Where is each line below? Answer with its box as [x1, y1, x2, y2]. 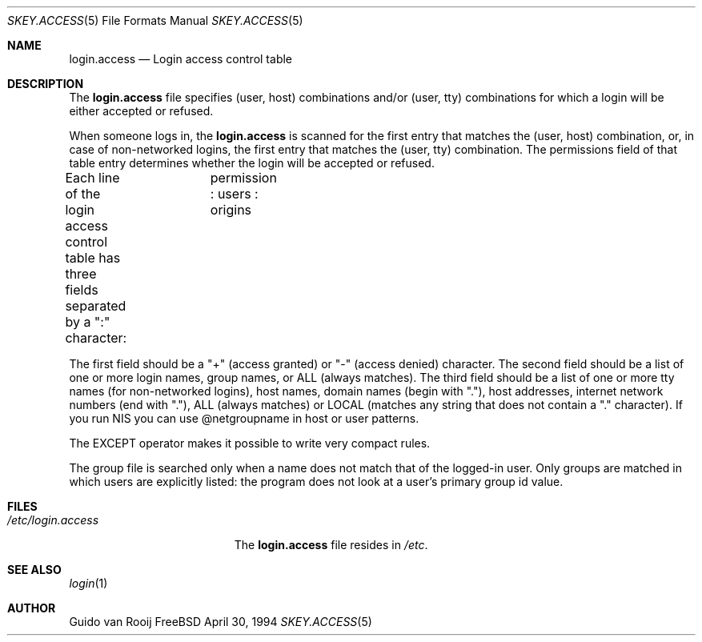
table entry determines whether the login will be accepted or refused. [69, 156, 435, 170]
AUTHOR [7, 601, 56, 615]
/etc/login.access [7, 513, 99, 527]
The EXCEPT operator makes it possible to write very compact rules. [69, 436, 431, 450]
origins [210, 202, 252, 218]
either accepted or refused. [69, 104, 214, 118]
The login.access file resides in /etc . [234, 538, 428, 552]
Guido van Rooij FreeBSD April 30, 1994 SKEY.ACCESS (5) [69, 615, 372, 628]
